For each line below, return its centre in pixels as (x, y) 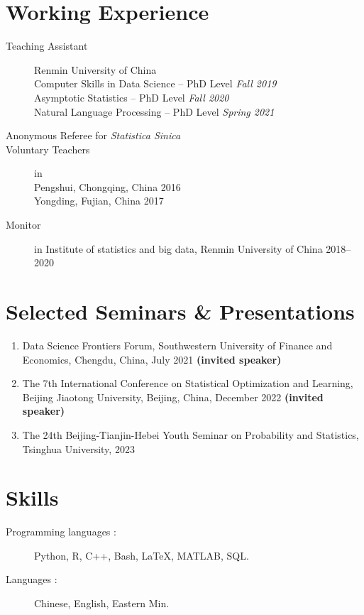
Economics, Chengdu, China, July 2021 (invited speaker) (152, 359)
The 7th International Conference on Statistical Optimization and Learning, (188, 383)
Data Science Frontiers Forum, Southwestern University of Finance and (177, 345)
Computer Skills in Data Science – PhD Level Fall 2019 (155, 83)
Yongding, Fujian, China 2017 (99, 201)
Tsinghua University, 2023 (78, 448)
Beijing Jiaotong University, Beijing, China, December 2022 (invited (173, 397)
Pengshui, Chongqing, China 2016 (107, 186)
